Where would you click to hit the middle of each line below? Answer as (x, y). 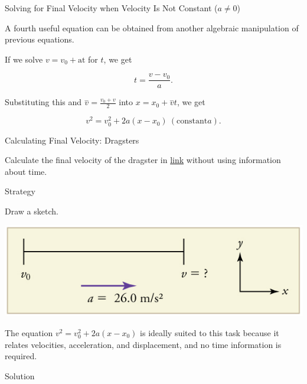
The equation (29, 332)
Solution (20, 375)
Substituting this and (43, 102)
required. (21, 356)
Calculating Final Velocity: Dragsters (72, 140)
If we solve (24, 59)
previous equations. (40, 39)
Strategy (20, 191)
